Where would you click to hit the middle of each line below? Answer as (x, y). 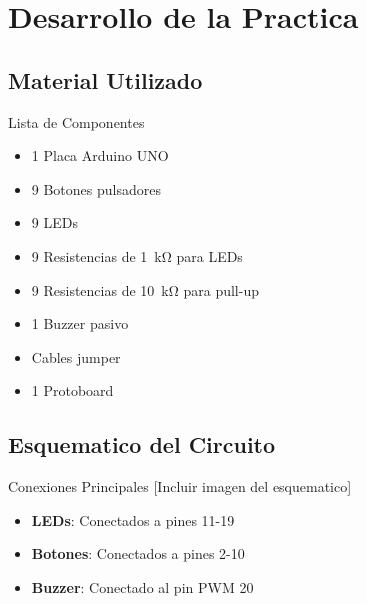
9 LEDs (54, 222)
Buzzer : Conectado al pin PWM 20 (142, 586)
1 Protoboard (72, 390)
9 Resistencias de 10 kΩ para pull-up (145, 289)
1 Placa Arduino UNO (100, 155)
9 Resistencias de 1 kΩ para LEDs (137, 255)
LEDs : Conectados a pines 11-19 (133, 519)
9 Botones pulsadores (96, 188)
